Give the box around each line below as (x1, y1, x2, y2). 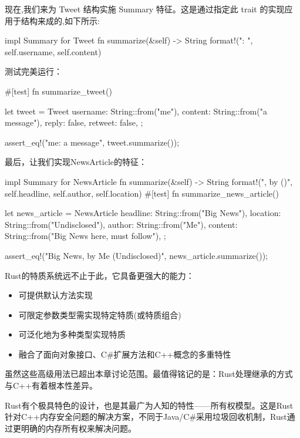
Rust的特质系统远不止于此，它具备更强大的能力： (5, 269, 194, 281)
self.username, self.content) (5, 45, 102, 58)
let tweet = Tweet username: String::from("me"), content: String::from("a (5, 105, 267, 117)
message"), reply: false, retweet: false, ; (5, 116, 143, 129)
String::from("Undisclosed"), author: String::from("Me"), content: (5, 218, 238, 230)
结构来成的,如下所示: (21, 14, 100, 26)
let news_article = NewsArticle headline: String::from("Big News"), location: (5, 207, 281, 219)
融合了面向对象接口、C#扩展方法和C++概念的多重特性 (18, 348, 231, 360)
